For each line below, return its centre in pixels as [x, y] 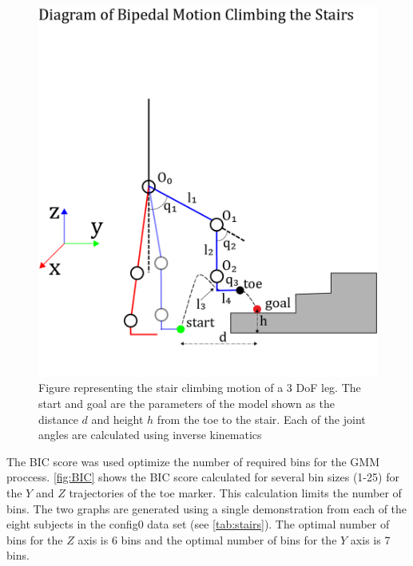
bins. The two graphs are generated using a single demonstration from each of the [207, 508]
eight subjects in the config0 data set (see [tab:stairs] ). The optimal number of [198, 524]
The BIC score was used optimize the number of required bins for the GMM [193, 461]
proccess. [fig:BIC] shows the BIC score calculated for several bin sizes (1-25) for [203, 477]
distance [58, 419]
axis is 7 [370, 539]
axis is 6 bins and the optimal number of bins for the [207, 539]
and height [117, 419]
